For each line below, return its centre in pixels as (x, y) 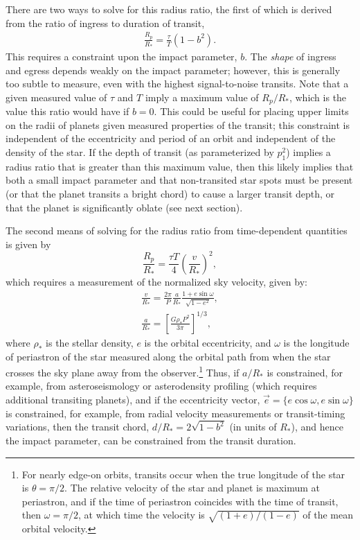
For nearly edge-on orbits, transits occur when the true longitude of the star (183, 474)
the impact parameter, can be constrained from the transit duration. (151, 441)
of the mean (328, 515)
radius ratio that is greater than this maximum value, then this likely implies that (180, 166)
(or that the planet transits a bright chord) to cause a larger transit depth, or (170, 193)
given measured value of (56, 97)
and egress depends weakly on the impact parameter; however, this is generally (173, 70)
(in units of (253, 427)
